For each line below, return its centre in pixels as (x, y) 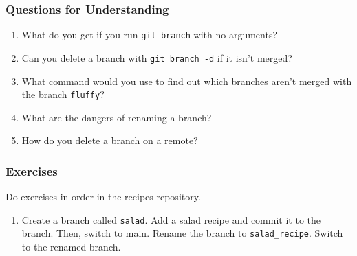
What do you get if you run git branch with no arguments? (150, 35)
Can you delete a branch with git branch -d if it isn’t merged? (157, 57)
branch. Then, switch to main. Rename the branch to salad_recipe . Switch (182, 233)
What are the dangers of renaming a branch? (117, 117)
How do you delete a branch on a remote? (110, 140)
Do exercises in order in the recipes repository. (103, 197)
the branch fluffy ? (63, 94)
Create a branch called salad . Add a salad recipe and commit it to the (171, 219)
